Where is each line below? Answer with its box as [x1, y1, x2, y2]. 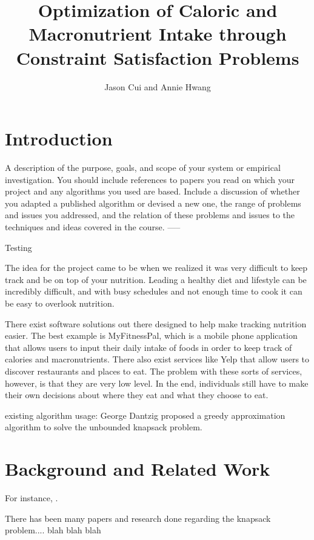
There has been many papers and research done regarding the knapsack [5, 512, 271, 524]
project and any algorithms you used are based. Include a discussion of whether [5, 185, 300, 198]
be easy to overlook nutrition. [5, 296, 115, 309]
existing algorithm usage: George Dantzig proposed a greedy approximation [5, 408, 286, 421]
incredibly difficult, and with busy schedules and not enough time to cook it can [5, 285, 302, 298]
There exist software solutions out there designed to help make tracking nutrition [5, 317, 307, 330]
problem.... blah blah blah [5, 524, 101, 536]
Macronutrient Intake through [28, 21, 287, 46]
